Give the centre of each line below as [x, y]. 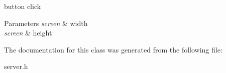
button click [23, 6]
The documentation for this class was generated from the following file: [113, 49]
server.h [16, 66]
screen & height [28, 33]
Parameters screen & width [46, 23]
